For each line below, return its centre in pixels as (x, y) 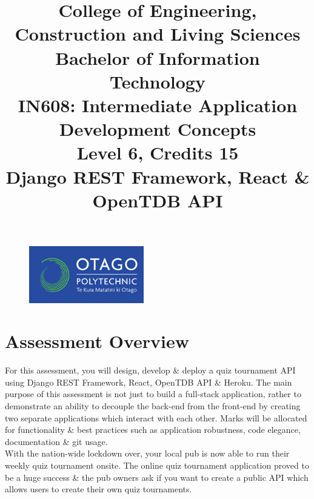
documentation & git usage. (56, 441)
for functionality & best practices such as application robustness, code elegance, (153, 430)
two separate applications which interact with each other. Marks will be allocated (156, 417)
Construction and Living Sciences (158, 34)
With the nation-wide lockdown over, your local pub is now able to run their (147, 453)
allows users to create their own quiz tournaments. (99, 489)
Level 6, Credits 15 (158, 152)
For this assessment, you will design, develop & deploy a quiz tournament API (150, 370)
